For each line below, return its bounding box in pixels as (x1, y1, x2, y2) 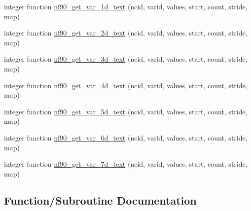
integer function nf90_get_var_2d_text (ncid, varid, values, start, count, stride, (4, 28, 248, 38)
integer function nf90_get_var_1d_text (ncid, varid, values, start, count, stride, (4, 1, 248, 11)
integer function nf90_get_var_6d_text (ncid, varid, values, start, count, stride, (4, 132, 248, 142)
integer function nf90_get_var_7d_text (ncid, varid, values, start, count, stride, (4, 159, 248, 169)
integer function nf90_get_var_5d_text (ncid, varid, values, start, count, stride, (4, 106, 248, 116)
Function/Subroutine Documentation (4, 192, 197, 208)
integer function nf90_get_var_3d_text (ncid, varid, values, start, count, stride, (4, 54, 248, 64)
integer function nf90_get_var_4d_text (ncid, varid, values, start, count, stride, (4, 80, 248, 90)
